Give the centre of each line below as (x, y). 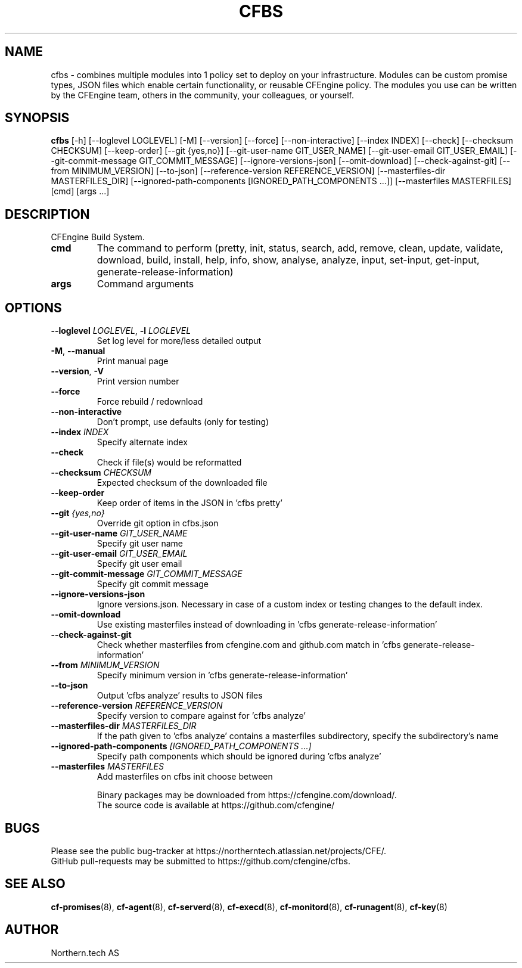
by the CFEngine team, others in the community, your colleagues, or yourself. (203, 95)
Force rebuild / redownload (150, 402)
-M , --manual (78, 351)
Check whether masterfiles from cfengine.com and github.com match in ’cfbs (249, 645)
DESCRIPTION (47, 214)
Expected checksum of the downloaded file (182, 483)
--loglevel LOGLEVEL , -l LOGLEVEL (121, 331)
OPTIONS (33, 308)
